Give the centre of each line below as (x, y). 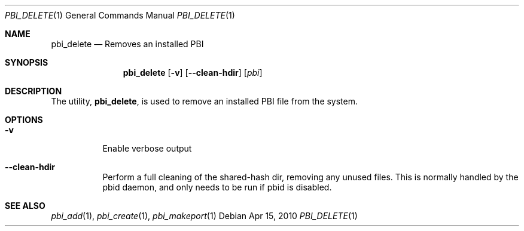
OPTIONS (24, 120)
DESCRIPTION (33, 91)
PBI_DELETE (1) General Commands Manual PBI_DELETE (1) (120, 15)
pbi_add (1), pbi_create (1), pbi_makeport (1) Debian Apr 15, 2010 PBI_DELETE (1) (204, 216)
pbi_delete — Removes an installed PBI (127, 44)
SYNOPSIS (27, 62)
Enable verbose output (147, 148)
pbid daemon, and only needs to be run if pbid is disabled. (217, 187)
